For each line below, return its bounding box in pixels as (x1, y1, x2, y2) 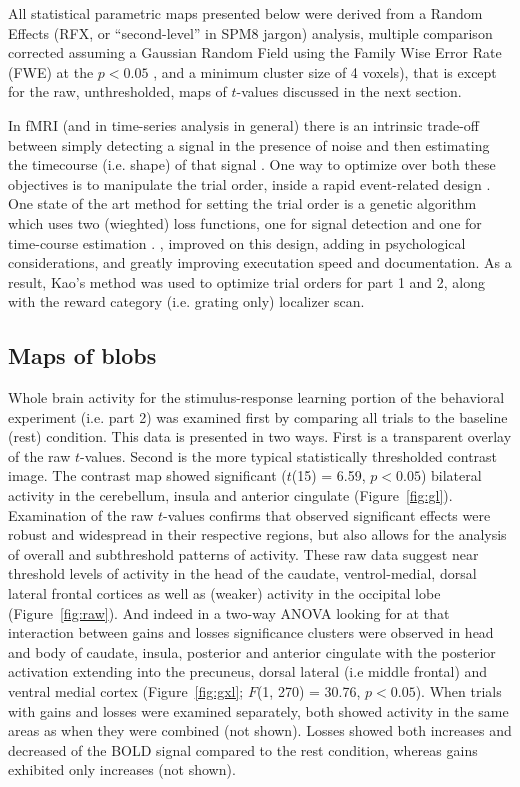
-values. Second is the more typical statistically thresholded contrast (79, 445, 498, 466)
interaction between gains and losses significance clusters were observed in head (8, 622, 494, 643)
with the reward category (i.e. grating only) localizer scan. (8, 291, 365, 312)
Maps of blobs (8, 340, 157, 371)
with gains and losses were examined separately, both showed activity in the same (8, 700, 509, 721)
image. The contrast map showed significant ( (8, 465, 287, 486)
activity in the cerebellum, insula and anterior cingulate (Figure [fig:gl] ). (8, 485, 453, 506)
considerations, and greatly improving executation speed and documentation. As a (8, 252, 512, 273)
